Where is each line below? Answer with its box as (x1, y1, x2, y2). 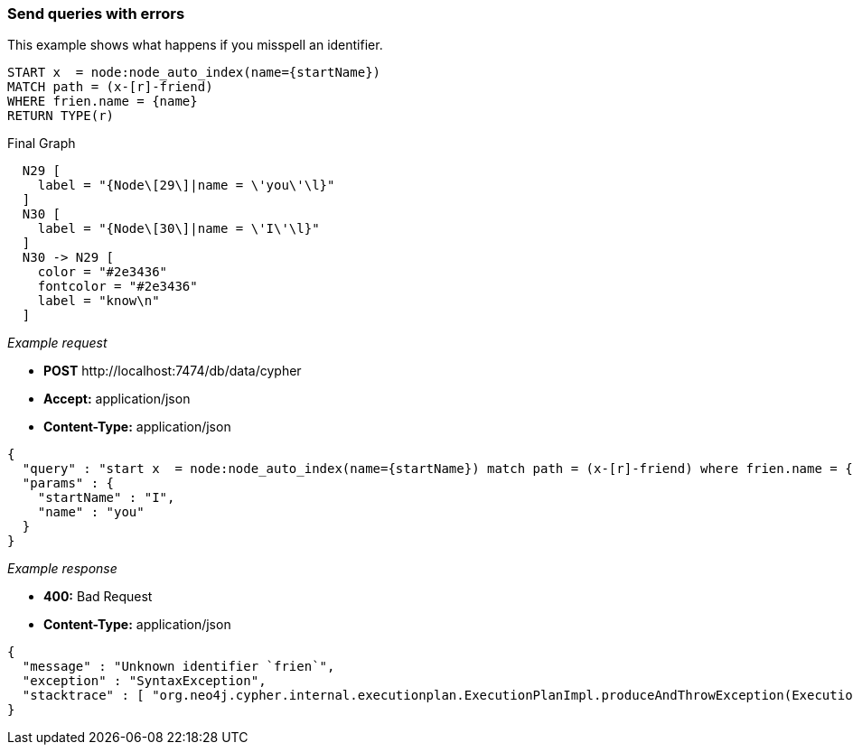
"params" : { (22, 476, 115, 491)
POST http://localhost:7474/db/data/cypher (43, 363, 302, 379)
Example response (7, 561, 117, 577)
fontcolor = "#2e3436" (37, 279, 198, 294)
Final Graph (7, 135, 76, 152)
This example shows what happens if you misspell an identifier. (7, 37, 383, 53)
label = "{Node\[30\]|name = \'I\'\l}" (37, 221, 320, 237)
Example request (7, 335, 108, 351)
